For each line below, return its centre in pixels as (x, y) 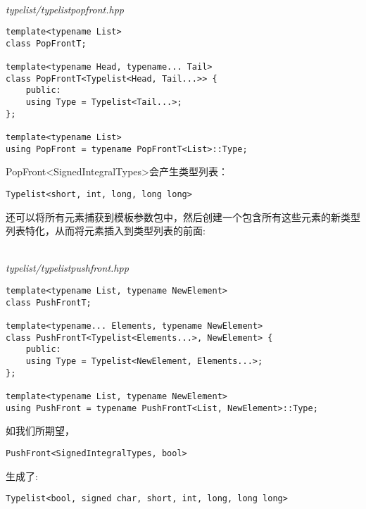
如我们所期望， (40, 431)
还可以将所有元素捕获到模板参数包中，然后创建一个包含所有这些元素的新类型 (183, 216)
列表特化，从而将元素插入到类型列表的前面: (106, 231)
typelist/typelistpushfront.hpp (67, 268)
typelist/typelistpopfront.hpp (65, 9)
